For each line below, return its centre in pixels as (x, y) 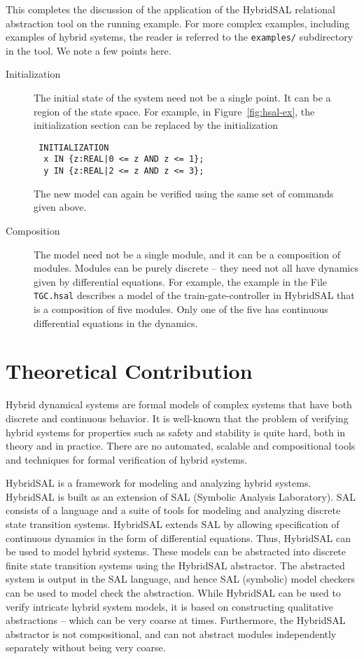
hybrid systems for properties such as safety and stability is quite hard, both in (176, 432)
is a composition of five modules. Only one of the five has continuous (181, 309)
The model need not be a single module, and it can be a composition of (187, 254)
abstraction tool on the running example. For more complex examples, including (178, 23)
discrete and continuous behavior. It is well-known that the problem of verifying (177, 418)
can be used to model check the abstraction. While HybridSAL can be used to (173, 593)
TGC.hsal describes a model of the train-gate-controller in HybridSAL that (194, 295)
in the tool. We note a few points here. (89, 50)
